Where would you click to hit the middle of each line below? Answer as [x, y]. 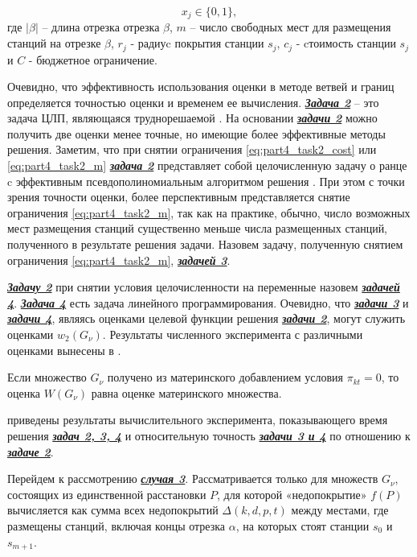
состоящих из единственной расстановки [107, 494]
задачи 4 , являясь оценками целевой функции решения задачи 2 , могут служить [206, 318]
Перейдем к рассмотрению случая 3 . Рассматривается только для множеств [193, 479]
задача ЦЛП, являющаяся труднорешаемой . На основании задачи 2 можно [192, 118]
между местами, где [340, 510]
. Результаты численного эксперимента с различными [233, 334]
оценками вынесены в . [64, 350]
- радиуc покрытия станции [197, 43]
